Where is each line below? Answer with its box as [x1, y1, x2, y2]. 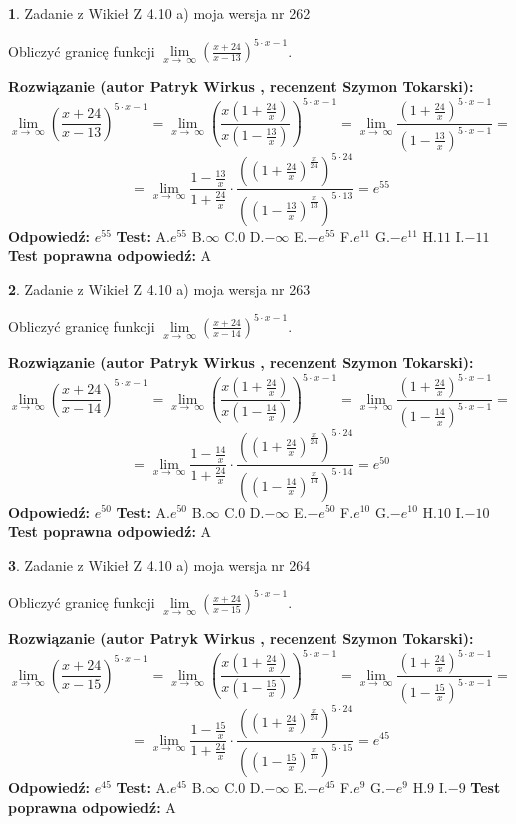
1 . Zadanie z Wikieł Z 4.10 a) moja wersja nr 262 [8, 3, 311, 23]
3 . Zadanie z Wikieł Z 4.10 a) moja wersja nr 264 [8, 554, 311, 575]
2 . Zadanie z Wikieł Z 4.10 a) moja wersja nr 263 [8, 278, 311, 299]
